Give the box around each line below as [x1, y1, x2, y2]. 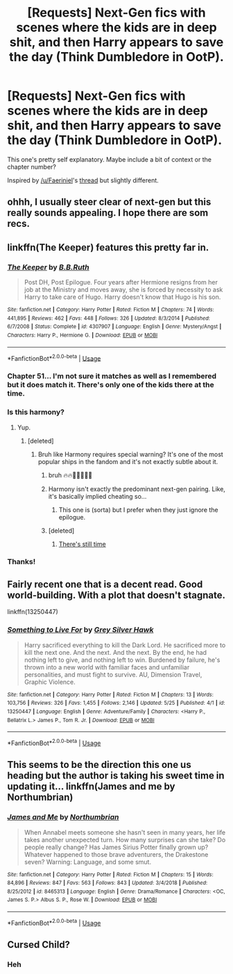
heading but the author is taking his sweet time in [7, 770, 225, 782]
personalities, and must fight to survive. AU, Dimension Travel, [24, 670, 202, 678]
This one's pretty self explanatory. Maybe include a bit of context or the [7, 155, 212, 164]
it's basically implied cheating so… [48, 492, 147, 500]
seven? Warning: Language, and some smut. [24, 857, 151, 866]
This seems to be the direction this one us [7, 759, 192, 771]
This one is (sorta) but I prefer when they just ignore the [58, 505, 218, 514]
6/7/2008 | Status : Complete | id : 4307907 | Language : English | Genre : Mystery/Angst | [7, 323, 222, 330]
